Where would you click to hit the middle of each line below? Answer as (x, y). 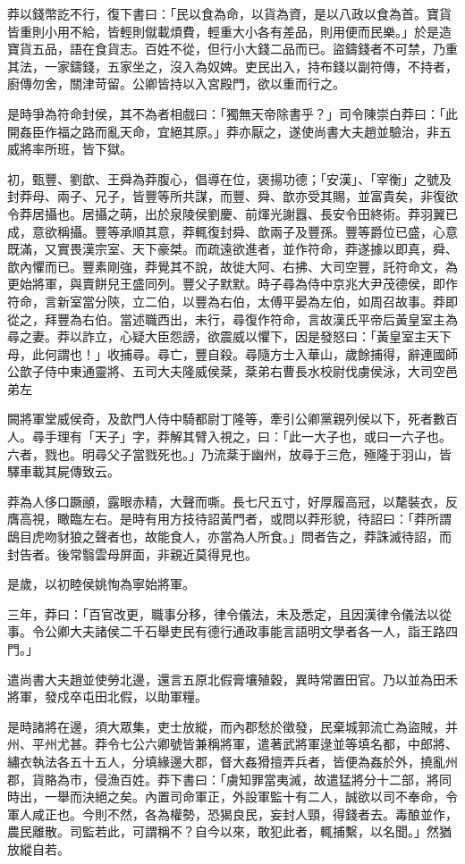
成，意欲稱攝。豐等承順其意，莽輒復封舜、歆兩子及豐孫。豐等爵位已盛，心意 (232, 231)
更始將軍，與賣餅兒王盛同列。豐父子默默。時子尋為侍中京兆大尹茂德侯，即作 (232, 284)
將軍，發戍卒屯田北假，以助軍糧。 (107, 696)
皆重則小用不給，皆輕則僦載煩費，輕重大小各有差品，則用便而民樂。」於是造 (229, 31)
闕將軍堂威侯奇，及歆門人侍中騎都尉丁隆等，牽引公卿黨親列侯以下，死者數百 (232, 419)
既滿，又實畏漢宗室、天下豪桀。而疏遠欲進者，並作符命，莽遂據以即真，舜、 (232, 249)
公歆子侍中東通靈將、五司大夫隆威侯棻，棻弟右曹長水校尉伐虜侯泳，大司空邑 (232, 371)
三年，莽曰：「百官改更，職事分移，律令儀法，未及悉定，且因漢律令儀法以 (223, 613)
